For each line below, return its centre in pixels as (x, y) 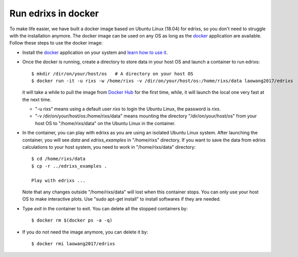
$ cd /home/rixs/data (58, 159)
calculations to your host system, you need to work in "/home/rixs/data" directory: (109, 147)
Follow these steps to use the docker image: (56, 43)
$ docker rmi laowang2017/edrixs (73, 243)
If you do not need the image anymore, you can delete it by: (85, 232)
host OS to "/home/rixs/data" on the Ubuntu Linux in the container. (105, 123)
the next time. (37, 100)
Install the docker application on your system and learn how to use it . (95, 52)
